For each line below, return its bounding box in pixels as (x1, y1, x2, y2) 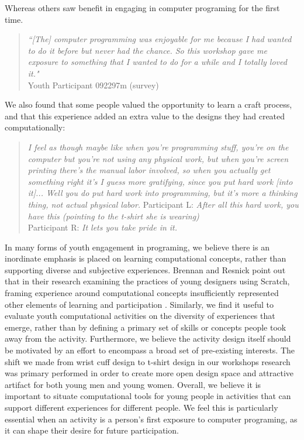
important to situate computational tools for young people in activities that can (5, 390, 291, 402)
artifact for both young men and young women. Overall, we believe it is (5, 378, 261, 390)
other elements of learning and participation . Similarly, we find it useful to (5, 298, 274, 310)
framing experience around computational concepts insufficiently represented (5, 287, 279, 299)
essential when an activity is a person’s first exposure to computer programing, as (5, 412, 298, 425)
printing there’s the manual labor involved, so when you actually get (27, 164, 271, 176)
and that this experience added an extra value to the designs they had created (5, 109, 285, 122)
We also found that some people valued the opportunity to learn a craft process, (5, 98, 292, 111)
